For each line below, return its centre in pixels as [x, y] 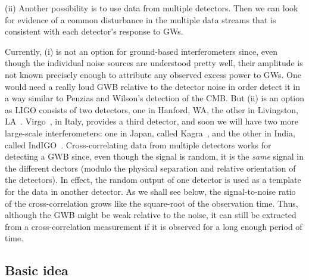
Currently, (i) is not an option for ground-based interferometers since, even [141, 51]
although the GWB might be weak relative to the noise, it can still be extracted [151, 215]
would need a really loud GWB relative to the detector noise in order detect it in [152, 86]
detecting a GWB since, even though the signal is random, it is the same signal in [154, 156]
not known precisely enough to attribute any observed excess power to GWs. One [153, 74]
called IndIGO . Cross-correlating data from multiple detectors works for [138, 144]
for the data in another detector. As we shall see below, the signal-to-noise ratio [150, 191]
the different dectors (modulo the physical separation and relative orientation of [150, 168]
